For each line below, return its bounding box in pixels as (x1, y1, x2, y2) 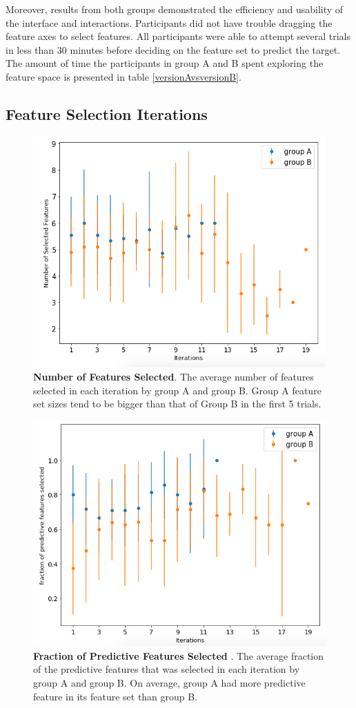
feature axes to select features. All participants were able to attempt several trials (6, 29, 350, 43)
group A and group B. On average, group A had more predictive (33, 675, 306, 689)
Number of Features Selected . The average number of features (33, 370, 314, 384)
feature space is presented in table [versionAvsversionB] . (6, 69, 241, 83)
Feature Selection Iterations (6, 103, 208, 124)
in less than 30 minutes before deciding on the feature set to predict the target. (6, 42, 341, 57)
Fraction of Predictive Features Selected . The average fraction (33, 648, 324, 663)
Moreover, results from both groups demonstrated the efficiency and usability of (6, 2, 344, 16)
